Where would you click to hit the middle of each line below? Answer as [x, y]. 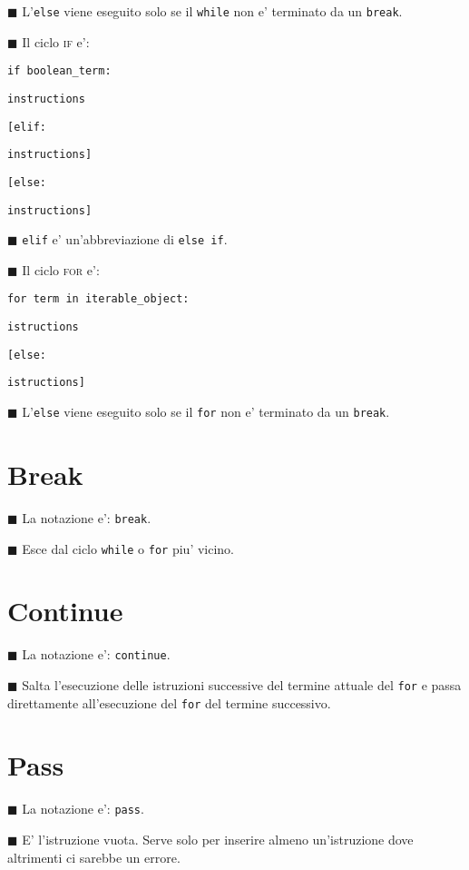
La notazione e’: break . [87, 517]
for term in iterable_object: [98, 299]
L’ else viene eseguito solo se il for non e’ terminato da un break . [206, 412]
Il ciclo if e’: [56, 41]
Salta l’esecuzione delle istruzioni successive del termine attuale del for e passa [242, 684]
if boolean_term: [59, 71]
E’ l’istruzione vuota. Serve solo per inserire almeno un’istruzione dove [218, 840]
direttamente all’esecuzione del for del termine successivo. [169, 702]
